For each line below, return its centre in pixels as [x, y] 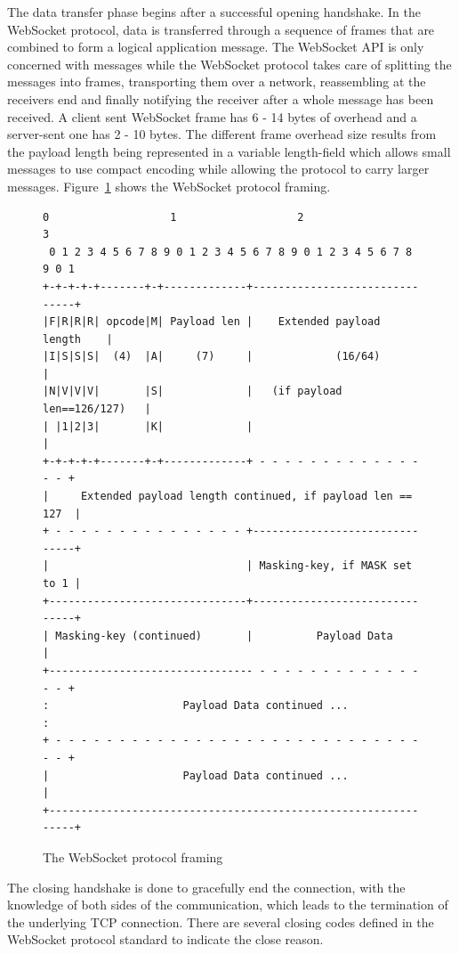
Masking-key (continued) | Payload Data [224, 636]
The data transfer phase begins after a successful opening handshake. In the [214, 12]
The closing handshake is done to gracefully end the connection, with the [206, 887]
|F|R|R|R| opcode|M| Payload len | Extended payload [212, 322]
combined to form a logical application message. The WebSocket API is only [216, 47]
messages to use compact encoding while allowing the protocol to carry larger [218, 169]
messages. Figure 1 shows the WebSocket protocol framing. [169, 186]
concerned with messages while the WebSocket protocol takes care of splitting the [229, 64]
